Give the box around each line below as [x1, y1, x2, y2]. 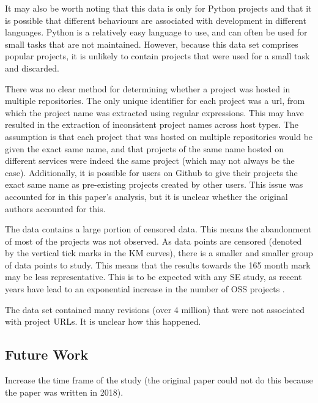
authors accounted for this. [5, 202, 106, 215]
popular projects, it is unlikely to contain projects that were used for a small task [5, 50, 310, 62]
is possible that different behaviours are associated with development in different [5, 13, 306, 26]
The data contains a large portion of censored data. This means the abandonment [5, 223, 312, 235]
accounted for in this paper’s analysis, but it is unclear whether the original [5, 190, 288, 202]
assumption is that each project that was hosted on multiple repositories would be [5, 130, 313, 142]
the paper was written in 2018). [5, 385, 124, 398]
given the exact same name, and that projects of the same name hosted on [5, 142, 284, 155]
